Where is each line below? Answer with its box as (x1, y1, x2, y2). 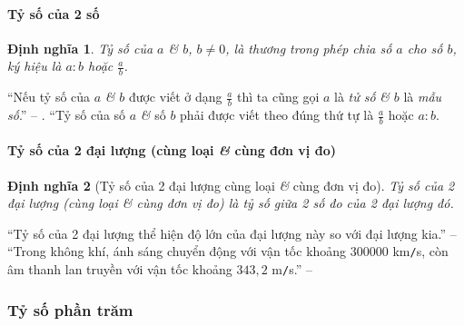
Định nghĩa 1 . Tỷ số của (7, 38, 153, 57)
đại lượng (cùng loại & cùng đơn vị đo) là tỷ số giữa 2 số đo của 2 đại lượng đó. (7, 193, 454, 212)
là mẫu (403, 87, 442, 106)
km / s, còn (392, 242, 449, 261)
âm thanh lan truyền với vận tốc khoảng (7, 260, 232, 279)
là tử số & (334, 87, 390, 106)
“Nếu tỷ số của (7, 87, 91, 106)
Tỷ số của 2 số (7, 4, 100, 23)
